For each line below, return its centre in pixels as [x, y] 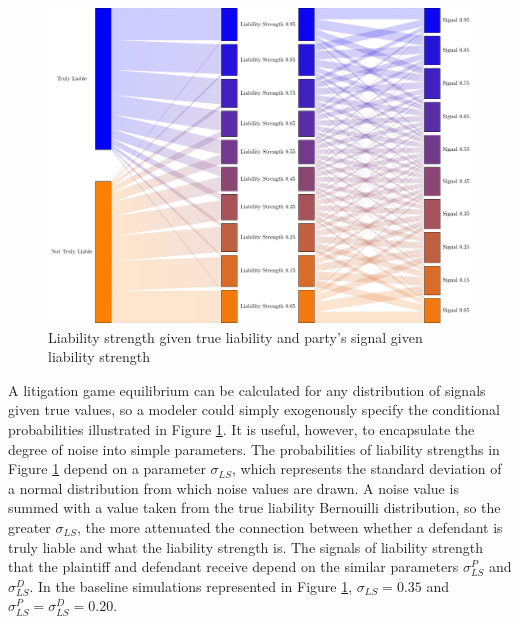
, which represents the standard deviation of [367, 468]
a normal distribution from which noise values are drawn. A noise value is [233, 487]
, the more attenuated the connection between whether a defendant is [290, 527]
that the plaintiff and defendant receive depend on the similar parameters [233, 566]
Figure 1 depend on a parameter [107, 468]
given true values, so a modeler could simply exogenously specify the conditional [254, 409]
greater [29, 527]
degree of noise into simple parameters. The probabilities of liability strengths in [254, 448]
